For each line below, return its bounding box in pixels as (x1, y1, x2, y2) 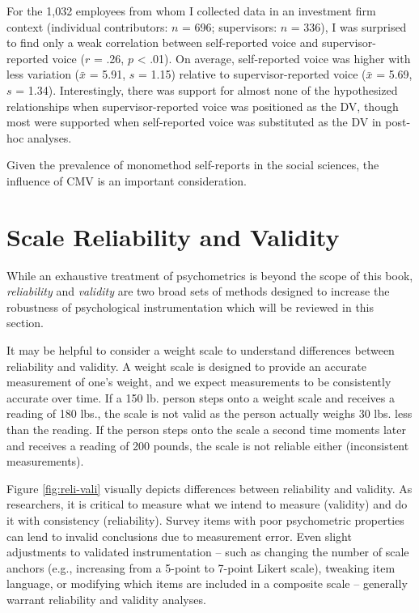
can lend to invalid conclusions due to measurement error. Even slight (6, 527, 352, 544)
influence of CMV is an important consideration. (6, 172, 247, 189)
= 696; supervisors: (182, 18, 277, 35)
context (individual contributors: (6, 18, 168, 35)
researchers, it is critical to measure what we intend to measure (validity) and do (6, 496, 408, 513)
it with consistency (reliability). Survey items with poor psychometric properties (6, 511, 404, 528)
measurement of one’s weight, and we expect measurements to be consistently (6, 373, 391, 390)
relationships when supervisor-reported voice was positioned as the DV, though (6, 97, 399, 114)
